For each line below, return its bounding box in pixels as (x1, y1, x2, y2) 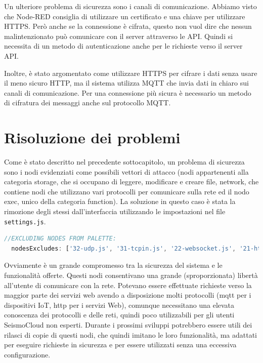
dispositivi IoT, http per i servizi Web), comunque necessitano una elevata (4, 299, 235, 310)
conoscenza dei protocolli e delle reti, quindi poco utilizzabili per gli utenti (4, 309, 235, 320)
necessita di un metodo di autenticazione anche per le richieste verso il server (4, 41, 243, 51)
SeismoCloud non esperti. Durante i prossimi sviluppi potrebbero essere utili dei (4, 319, 252, 330)
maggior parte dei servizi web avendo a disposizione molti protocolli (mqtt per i (4, 290, 251, 300)
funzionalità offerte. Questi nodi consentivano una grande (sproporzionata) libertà (4, 270, 258, 280)
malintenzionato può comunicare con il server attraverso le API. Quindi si (4, 30, 233, 41)
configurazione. (4, 349, 51, 359)
